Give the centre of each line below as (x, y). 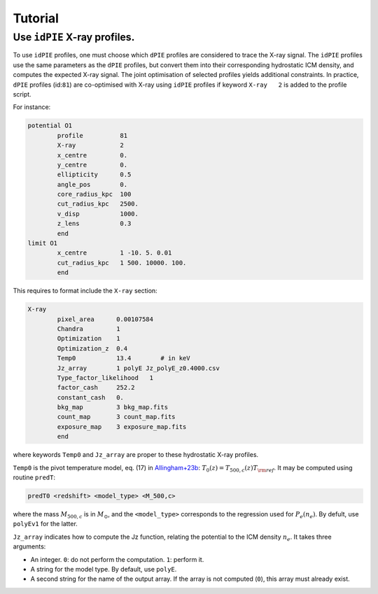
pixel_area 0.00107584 (105, 319)
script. (22, 94)
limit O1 (43, 243)
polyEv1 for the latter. (45, 524)
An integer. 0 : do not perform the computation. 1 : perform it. (117, 559)
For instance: (32, 107)
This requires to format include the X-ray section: (85, 291)
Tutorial (36, 18)
